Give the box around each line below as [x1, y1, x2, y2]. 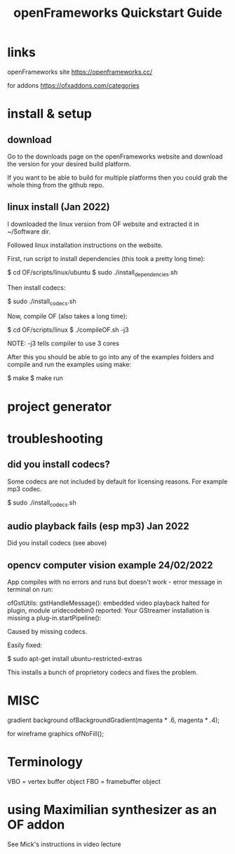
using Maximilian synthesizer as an [7, 802, 217, 818]
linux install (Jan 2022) [7, 201, 110, 213]
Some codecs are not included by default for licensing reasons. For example [7, 477, 228, 486]
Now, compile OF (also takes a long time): [7, 312, 128, 321]
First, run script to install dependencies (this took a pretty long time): [7, 254, 206, 262]
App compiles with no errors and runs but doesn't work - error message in [7, 578, 222, 586]
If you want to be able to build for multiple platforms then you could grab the [7, 173, 228, 182]
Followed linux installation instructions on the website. [7, 241, 163, 249]
